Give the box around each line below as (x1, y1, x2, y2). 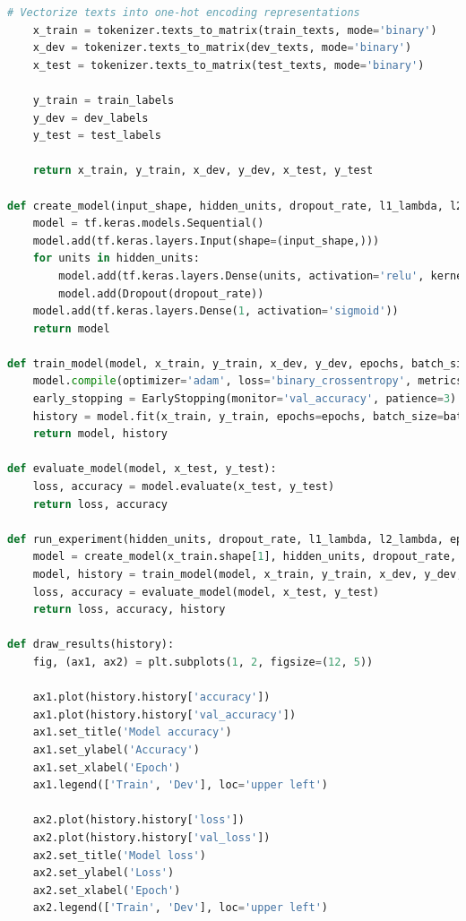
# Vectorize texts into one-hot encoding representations (7, 6, 360, 19)
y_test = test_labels (32, 129, 161, 142)
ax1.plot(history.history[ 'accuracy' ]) (32, 691, 271, 704)
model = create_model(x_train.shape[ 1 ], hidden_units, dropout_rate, (32, 550, 457, 564)
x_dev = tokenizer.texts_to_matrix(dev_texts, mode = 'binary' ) (32, 41, 412, 55)
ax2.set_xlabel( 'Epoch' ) (32, 883, 181, 897)
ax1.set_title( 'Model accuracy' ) (32, 726, 232, 739)
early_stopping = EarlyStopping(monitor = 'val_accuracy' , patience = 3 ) (32, 392, 457, 406)
